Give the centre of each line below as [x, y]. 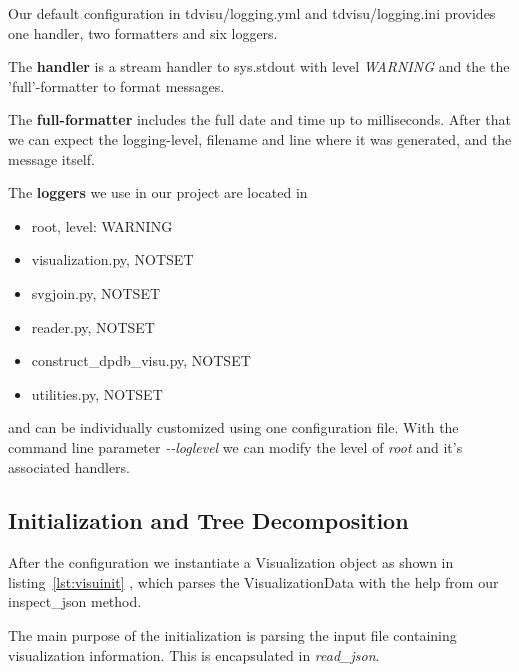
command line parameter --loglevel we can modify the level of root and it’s [235, 446]
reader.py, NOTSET [93, 326]
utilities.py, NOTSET [97, 393]
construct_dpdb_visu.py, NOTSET [141, 360]
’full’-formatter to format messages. [116, 85]
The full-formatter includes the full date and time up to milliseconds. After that [259, 119]
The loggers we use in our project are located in [158, 192]
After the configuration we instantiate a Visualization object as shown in [231, 562]
